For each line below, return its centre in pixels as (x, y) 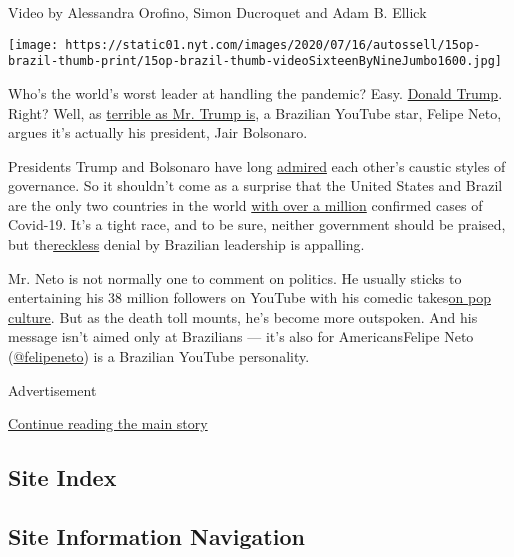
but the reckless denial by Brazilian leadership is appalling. (186, 244)
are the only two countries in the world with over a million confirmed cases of (245, 204)
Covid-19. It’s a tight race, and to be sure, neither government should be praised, (257, 224)
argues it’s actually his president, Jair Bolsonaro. (158, 132)
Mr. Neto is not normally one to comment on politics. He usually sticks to (235, 277)
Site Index (62, 477)
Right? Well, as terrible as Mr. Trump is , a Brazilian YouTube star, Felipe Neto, (255, 112)
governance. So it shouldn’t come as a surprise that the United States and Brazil (255, 185)
